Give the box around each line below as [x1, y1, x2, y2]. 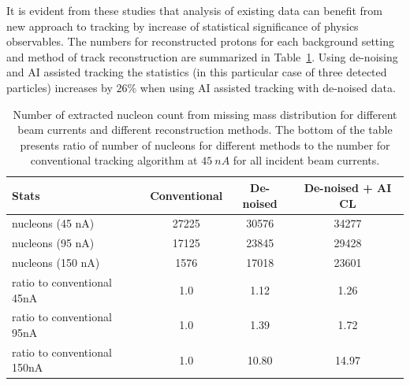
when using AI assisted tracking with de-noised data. [140, 79, 396, 95]
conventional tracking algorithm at [30, 152, 198, 168]
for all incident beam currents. [233, 152, 380, 168]
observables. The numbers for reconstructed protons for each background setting [6, 33, 394, 50]
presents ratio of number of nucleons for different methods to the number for [20, 136, 390, 153]
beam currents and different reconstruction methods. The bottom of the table [17, 121, 393, 138]
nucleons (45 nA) [12, 215, 95, 231]
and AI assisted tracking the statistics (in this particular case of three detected [6, 64, 387, 80]
